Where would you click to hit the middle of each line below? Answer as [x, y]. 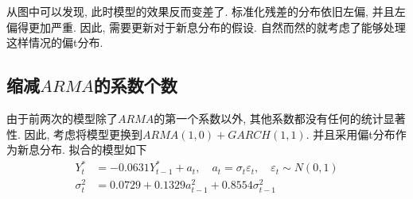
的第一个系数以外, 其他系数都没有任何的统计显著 [280, 118]
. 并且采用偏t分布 [351, 134]
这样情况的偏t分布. [55, 42]
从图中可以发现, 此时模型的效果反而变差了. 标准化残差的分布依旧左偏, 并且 [201, 11]
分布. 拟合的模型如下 [93, 149]
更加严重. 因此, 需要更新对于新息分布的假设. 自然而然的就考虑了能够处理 [217, 27]
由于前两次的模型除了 [62, 118]
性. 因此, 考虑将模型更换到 [75, 134]
